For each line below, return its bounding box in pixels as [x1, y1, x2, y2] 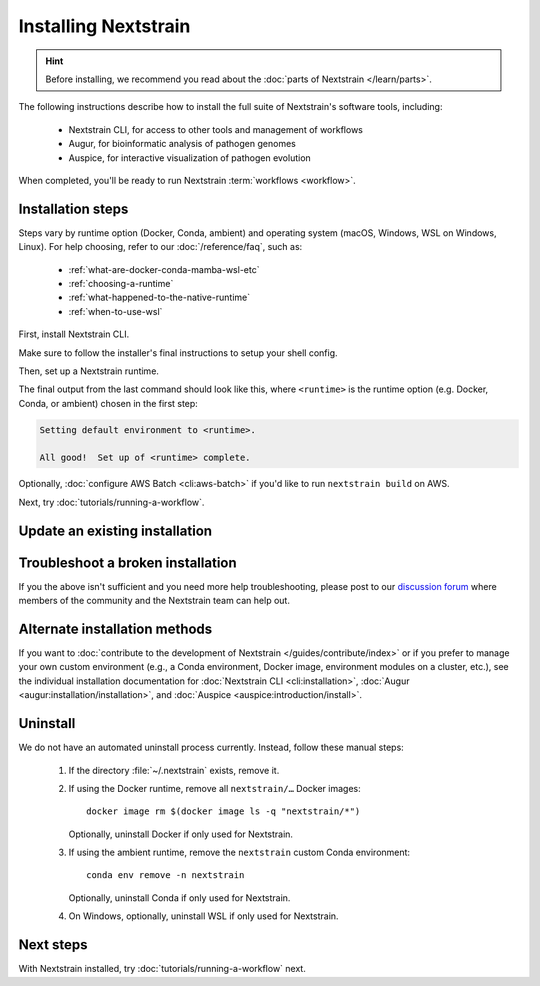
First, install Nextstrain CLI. [18, 328, 130, 340]
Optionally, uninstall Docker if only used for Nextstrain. [68, 828, 294, 840]
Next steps [18, 936, 88, 954]
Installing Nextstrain [18, 15, 191, 37]
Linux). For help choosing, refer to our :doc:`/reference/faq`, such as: [18, 241, 303, 253]
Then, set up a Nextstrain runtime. [18, 365, 160, 377]
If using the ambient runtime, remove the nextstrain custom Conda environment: [68, 846, 410, 859]
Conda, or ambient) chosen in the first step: [18, 397, 199, 409]
